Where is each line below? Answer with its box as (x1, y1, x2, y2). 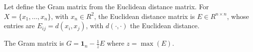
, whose (227, 11, 249, 21)
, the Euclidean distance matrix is (94, 11, 195, 21)
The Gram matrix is (4, 38, 64, 48)
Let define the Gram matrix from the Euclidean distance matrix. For (4, 1, 209, 11)
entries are (4, 20, 35, 31)
